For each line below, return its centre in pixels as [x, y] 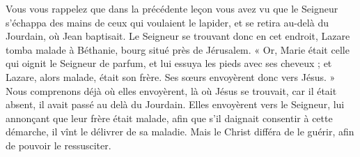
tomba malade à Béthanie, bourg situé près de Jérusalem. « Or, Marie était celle [178, 49]
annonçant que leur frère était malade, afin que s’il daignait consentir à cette [169, 118]
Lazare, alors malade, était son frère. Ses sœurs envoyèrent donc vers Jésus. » [171, 76]
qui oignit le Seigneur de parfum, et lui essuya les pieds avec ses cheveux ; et [169, 63]
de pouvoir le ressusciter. [58, 145]
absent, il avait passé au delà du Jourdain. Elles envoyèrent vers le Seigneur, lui [175, 104]
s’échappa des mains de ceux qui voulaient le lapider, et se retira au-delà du [167, 22]
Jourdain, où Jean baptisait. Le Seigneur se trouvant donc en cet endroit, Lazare [178, 36]
